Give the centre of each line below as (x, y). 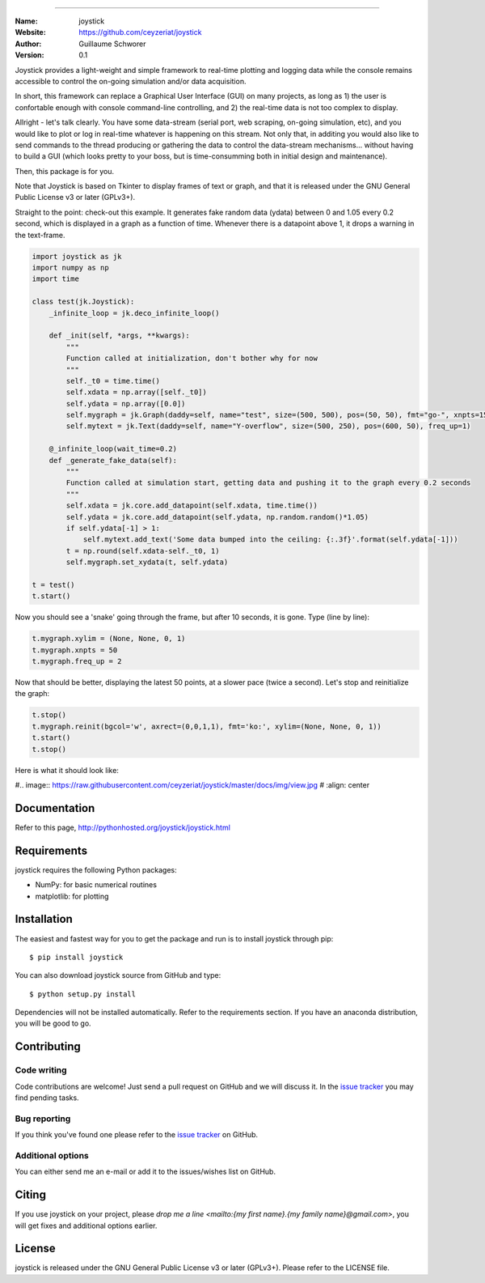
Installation (44, 919)
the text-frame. (40, 235)
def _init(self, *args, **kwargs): (119, 336)
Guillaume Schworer (112, 44)
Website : (30, 32)
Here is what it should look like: (67, 770)
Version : (30, 55)
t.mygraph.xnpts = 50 (75, 650)
